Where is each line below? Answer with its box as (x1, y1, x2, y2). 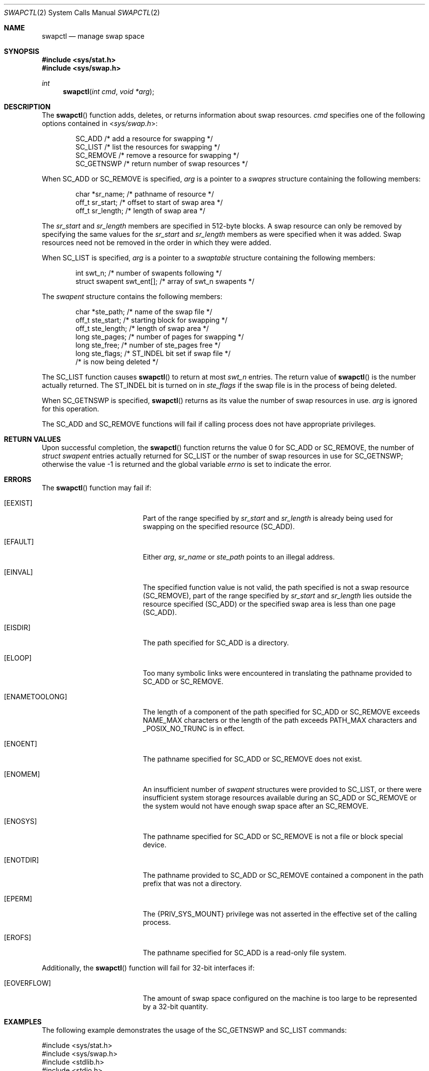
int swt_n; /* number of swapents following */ (75, 269, 222, 277)
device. (143, 841, 167, 849)
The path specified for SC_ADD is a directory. (143, 638, 289, 647)
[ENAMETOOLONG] (4, 692, 68, 701)
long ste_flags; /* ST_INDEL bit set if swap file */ (75, 349, 231, 357)
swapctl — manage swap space (42, 32, 144, 40)
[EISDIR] (4, 623, 31, 632)
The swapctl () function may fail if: (42, 484, 151, 492)
